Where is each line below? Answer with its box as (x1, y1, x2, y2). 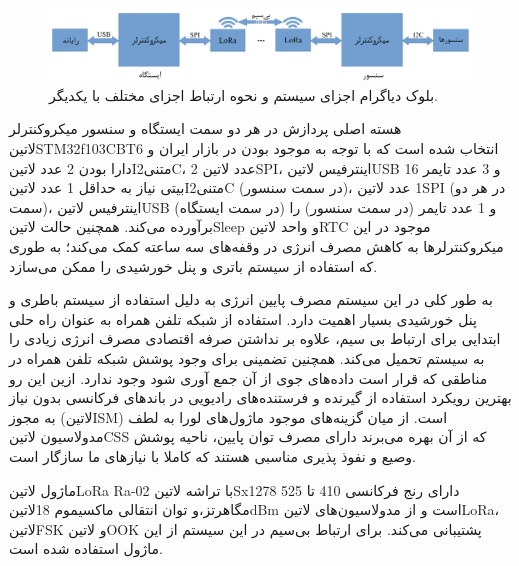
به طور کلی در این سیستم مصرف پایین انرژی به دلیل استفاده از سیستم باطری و (9, 289, 493, 310)
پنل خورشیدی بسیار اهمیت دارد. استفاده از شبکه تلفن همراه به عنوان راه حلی (9, 308, 477, 329)
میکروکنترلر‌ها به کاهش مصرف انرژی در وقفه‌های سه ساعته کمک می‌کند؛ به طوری (9, 236, 504, 257)
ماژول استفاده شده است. (9, 538, 163, 559)
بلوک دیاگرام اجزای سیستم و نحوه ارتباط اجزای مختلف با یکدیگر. (49, 84, 439, 105)
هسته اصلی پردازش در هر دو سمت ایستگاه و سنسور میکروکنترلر (9, 118, 402, 139)
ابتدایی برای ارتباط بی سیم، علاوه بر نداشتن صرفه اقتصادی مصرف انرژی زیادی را (9, 328, 501, 349)
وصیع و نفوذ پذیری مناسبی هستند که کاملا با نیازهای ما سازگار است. (9, 445, 416, 466)
